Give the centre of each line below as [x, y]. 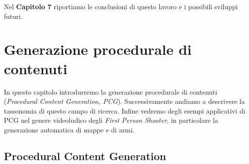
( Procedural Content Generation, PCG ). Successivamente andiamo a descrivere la [124, 101]
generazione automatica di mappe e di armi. [69, 129]
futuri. [13, 16]
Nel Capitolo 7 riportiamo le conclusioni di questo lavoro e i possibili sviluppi [121, 6]
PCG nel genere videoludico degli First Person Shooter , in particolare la [111, 120]
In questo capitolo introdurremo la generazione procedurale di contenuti [111, 91]
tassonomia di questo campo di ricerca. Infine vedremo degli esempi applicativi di [125, 110]
